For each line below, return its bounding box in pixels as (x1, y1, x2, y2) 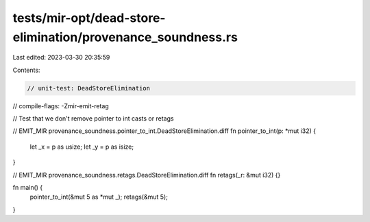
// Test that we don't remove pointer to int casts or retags (12, 114, 174, 123)
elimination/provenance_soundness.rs (12, 29, 238, 45)
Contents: (12, 66, 40, 74)
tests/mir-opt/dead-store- (12, 10, 166, 25)
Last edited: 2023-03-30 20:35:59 (12, 53, 110, 62)
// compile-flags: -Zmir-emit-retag (12, 101, 109, 110)
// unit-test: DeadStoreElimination (27, 84, 151, 92)
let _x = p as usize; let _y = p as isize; (29, 143, 134, 151)
